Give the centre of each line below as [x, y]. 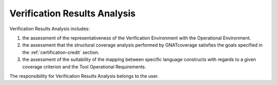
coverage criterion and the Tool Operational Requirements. [84, 67]
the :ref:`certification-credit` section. [61, 52]
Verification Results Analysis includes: [50, 29]
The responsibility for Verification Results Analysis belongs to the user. [84, 76]
